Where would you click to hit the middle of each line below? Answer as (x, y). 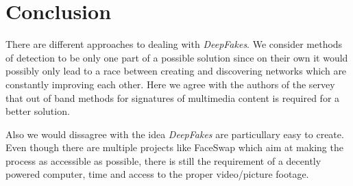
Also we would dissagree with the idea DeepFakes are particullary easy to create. (175, 134)
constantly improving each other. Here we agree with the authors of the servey (170, 84)
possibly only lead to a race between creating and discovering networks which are (176, 71)
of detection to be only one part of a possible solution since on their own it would (177, 57)
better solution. (38, 111)
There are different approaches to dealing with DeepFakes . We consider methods (174, 44)
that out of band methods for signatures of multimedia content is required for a (173, 97)
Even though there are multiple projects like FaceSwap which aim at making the (174, 147)
